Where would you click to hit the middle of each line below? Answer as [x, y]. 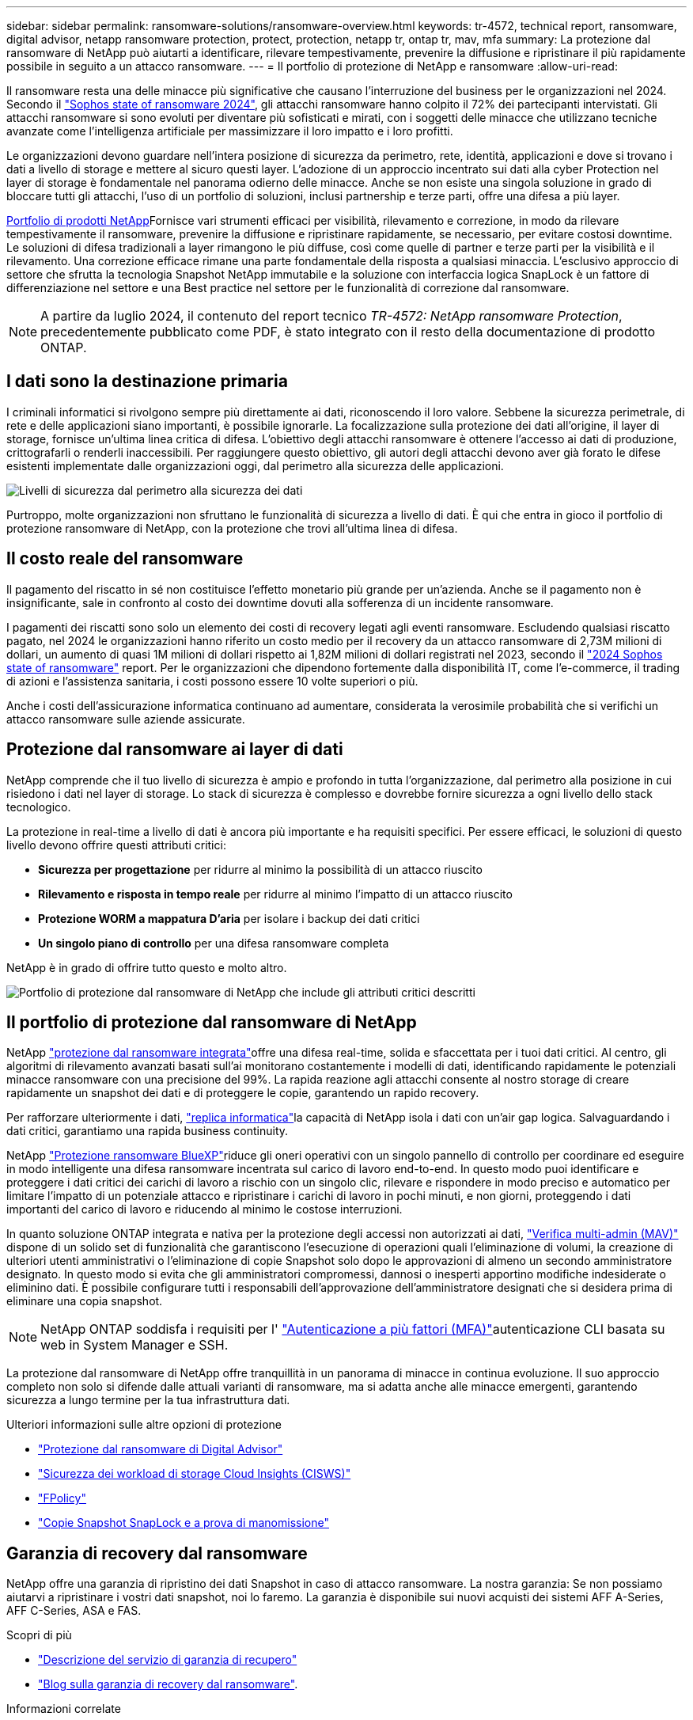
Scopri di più [39, 1635]
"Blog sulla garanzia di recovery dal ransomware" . [168, 1684]
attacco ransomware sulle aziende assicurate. [126, 719]
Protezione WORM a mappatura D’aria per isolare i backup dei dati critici [229, 918]
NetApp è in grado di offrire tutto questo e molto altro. [147, 967]
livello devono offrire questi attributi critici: [116, 845]
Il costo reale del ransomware [125, 559]
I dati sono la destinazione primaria [147, 382]
